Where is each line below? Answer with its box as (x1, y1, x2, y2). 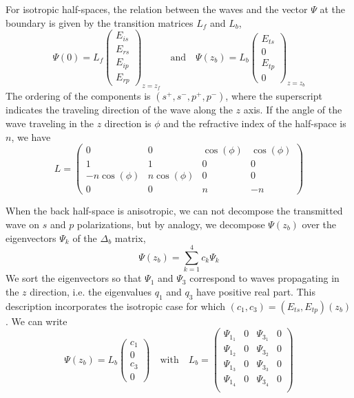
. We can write (6, 313, 67, 328)
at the (320, 2, 345, 16)
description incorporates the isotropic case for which (6, 298, 226, 313)
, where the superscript (225, 89, 322, 103)
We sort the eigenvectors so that (6, 271, 142, 285)
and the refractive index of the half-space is (163, 115, 346, 130)
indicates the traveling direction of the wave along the (6, 102, 233, 117)
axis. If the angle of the (243, 102, 342, 117)
